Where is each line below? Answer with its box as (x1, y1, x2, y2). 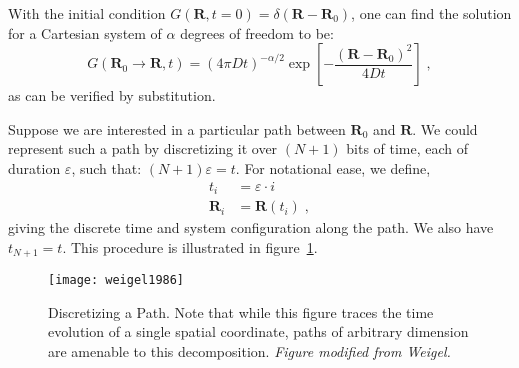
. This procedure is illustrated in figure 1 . (62, 236, 318, 257)
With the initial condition (8, 3, 166, 23)
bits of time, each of (346, 138, 469, 159)
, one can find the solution (351, 3, 512, 23)
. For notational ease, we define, (235, 157, 431, 178)
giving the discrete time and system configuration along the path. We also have (8, 217, 494, 238)
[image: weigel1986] (48, 273, 185, 288)
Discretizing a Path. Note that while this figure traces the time (48, 301, 434, 322)
